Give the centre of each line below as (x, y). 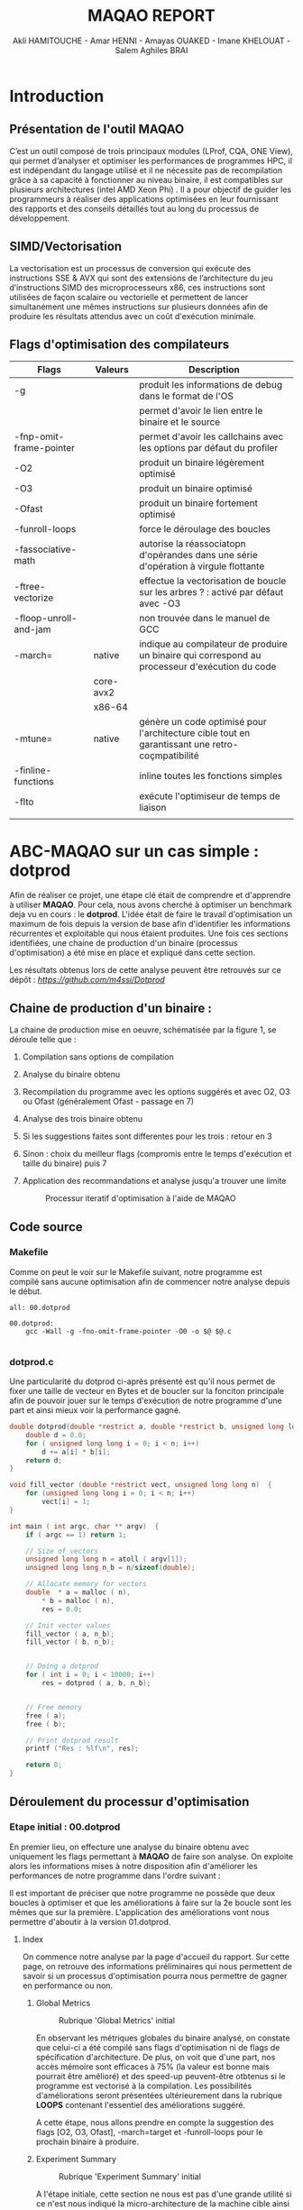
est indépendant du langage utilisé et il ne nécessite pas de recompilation (146, 170)
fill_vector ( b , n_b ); (70, 1642)
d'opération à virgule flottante (202, 566)
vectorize (34, 598)
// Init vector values (68, 1625)
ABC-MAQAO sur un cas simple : (134, 851)
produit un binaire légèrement (202, 463)
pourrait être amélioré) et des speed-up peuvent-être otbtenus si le (161, 2076)
